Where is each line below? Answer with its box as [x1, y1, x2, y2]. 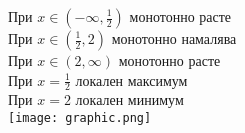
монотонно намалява [111, 28, 237, 48]
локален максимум [75, 69, 188, 90]
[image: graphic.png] [8, 111, 152, 126]
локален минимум [75, 89, 184, 110]
